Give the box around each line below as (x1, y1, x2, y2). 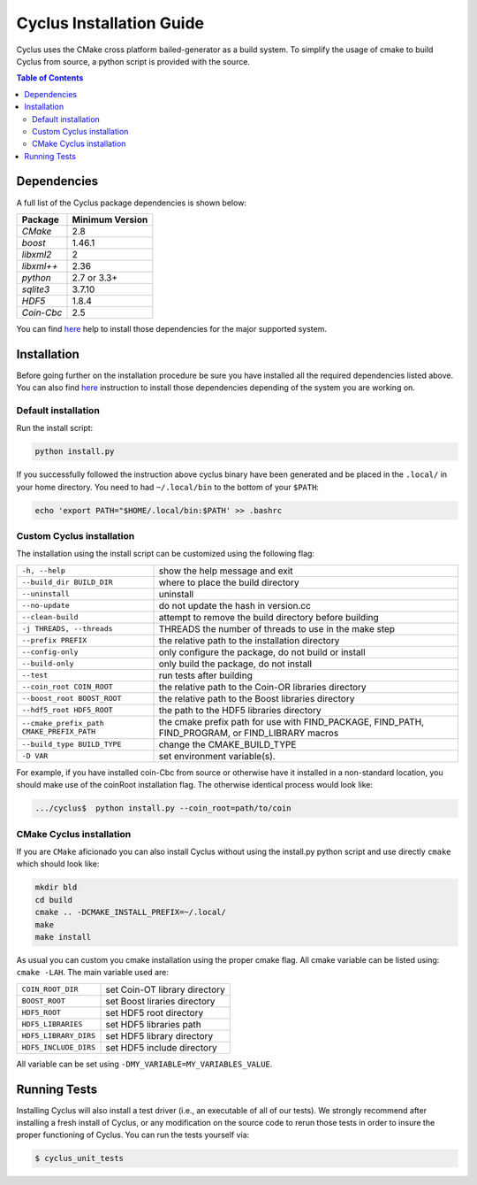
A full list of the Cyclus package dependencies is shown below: (16, 197, 247, 208)
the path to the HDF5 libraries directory (158, 704, 322, 716)
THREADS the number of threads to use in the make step (158, 622, 396, 635)
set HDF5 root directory (105, 1006, 204, 1019)
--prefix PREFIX (21, 635, 87, 645)
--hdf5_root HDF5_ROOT (21, 705, 114, 715)
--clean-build (21, 612, 79, 622)
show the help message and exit (158, 565, 293, 577)
